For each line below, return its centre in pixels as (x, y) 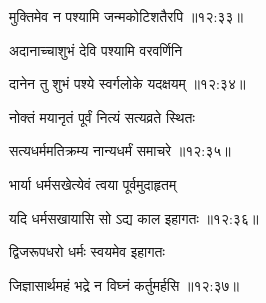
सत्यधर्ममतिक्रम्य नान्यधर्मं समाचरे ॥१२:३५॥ (120, 150)
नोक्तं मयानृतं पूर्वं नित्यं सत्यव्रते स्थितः (102, 116)
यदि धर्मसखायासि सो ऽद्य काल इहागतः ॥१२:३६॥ (134, 217)
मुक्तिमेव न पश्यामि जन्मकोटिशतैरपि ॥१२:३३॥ (126, 16)
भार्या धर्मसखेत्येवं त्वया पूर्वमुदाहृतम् (93, 183)
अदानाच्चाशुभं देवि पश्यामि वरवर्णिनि (96, 49)
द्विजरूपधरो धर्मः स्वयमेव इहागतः (87, 251)
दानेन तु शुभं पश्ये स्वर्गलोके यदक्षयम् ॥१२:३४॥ (127, 83)
